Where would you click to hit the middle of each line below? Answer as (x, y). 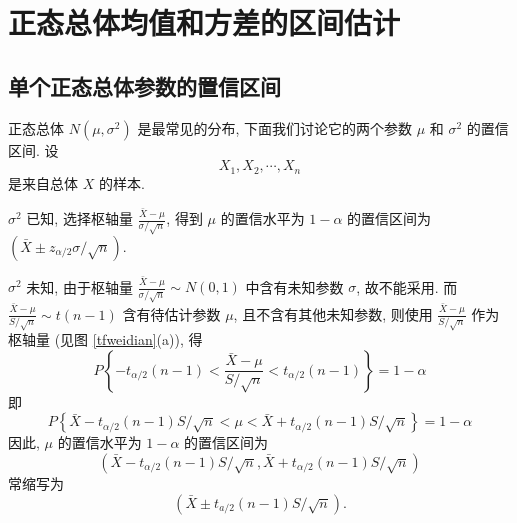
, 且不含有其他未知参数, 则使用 (333, 313)
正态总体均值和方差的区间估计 (204, 22)
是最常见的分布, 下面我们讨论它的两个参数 (274, 127)
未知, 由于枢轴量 (79, 286)
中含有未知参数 (294, 286)
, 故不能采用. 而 (407, 286)
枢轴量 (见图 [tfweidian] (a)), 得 (105, 339)
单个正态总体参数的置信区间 (144, 85)
